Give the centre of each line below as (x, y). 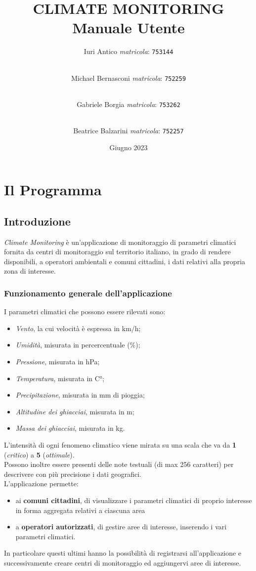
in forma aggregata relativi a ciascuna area (80, 510)
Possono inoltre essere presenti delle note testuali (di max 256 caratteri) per (119, 464)
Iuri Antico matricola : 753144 (128, 51)
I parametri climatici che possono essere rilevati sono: (85, 312)
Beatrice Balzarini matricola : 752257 (128, 131)
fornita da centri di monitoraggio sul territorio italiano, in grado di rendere (117, 252)
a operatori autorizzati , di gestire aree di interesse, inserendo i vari (121, 527)
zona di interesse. (30, 271)
